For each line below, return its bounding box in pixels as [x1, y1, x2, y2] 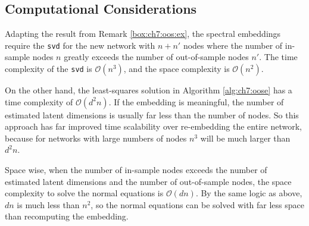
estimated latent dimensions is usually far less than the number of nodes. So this [5, 108, 299, 121]
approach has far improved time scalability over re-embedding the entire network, [5, 120, 302, 133]
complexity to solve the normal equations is [5, 187, 164, 199]
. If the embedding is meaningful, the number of [108, 95, 284, 108]
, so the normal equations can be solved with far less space [90, 198, 304, 211]
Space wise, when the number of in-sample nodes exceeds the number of [5, 164, 267, 176]
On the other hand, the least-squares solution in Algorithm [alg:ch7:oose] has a [5, 84, 292, 96]
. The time [259, 51, 298, 63]
